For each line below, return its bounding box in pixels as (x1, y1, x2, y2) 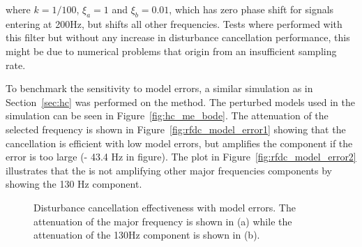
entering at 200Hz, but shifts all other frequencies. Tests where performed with (6, 16, 342, 31)
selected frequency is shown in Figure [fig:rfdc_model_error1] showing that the (6, 121, 346, 136)
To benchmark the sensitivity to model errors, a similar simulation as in (6, 81, 313, 96)
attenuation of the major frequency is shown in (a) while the (33, 214, 292, 228)
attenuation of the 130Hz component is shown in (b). (33, 227, 260, 242)
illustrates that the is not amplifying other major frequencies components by (6, 163, 333, 177)
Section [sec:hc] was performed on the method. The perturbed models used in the (6, 94, 355, 109)
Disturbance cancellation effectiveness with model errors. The (33, 200, 296, 214)
